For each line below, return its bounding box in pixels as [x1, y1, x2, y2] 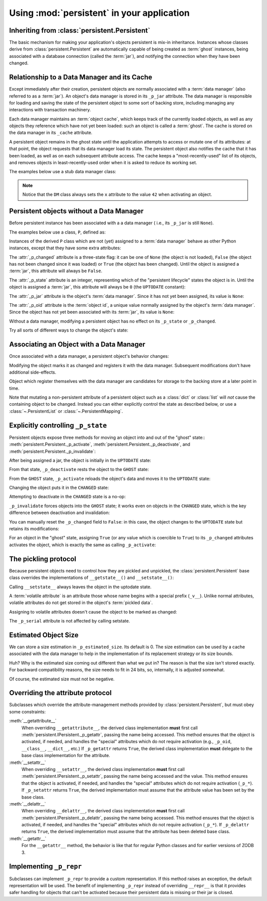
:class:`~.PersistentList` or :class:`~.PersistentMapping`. [9, 408, 123, 414]
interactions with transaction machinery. [9, 107, 91, 113]
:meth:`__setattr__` [9, 759, 46, 765]
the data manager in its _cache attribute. [9, 130, 92, 136]
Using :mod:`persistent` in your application [9, 7, 190, 18]
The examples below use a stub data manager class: [9, 169, 116, 175]
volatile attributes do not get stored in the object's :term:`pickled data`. [9, 600, 153, 606]
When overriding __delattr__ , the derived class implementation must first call [21, 808, 185, 814]
